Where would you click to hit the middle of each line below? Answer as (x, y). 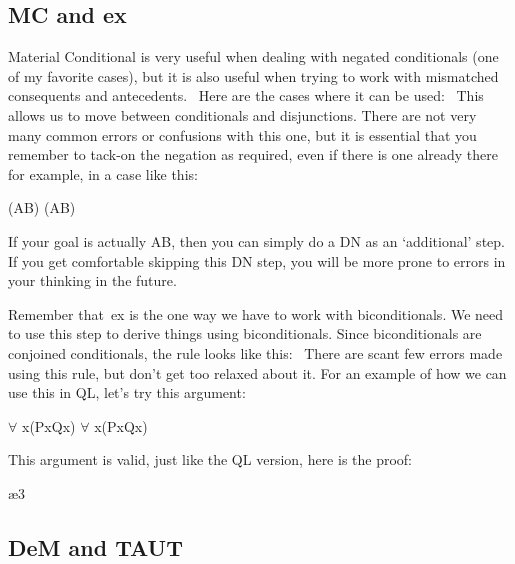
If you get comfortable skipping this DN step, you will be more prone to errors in (257, 260)
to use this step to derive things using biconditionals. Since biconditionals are (245, 333)
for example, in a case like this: (103, 173)
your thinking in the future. (92, 280)
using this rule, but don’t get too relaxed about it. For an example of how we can (257, 372)
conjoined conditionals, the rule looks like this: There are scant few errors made (255, 352)
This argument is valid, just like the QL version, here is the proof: (210, 459)
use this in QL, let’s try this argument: (127, 392)
